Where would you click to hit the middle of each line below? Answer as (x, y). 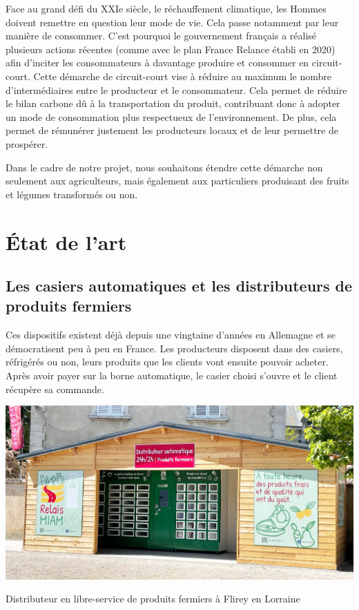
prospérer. (27, 143)
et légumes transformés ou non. (72, 194)
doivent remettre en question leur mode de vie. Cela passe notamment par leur (172, 22)
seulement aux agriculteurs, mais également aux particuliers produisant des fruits (177, 181)
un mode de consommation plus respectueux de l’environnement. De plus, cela (171, 116)
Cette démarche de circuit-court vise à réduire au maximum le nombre (183, 76)
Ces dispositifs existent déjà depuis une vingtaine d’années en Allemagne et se (171, 335)
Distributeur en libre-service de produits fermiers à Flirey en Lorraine (153, 599)
